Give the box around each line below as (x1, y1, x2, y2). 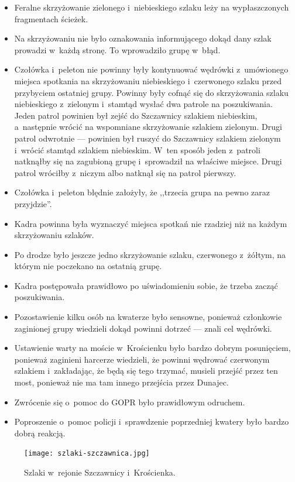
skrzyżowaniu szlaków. (14, 229, 94, 241)
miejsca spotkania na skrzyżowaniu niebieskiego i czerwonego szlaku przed (14, 74, 282, 87)
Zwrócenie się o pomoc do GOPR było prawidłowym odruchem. (14, 395, 245, 408)
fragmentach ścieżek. (14, 12, 88, 25)
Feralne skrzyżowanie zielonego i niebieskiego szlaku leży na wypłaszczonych (14, 1, 289, 13)
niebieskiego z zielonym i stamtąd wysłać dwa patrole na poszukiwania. (14, 98, 273, 110)
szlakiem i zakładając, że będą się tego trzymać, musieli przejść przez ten (14, 364, 278, 377)
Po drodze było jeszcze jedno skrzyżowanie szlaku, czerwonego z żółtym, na (14, 248, 286, 260)
